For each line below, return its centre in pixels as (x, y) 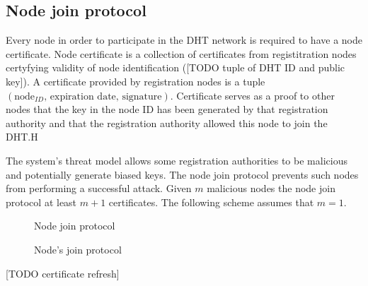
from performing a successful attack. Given (99, 188)
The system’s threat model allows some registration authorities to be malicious (177, 160)
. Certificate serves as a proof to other (252, 95)
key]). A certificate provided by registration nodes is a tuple (136, 81)
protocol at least (41, 202)
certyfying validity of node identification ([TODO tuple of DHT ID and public (176, 67)
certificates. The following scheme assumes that (211, 202)
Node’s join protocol (78, 249)
